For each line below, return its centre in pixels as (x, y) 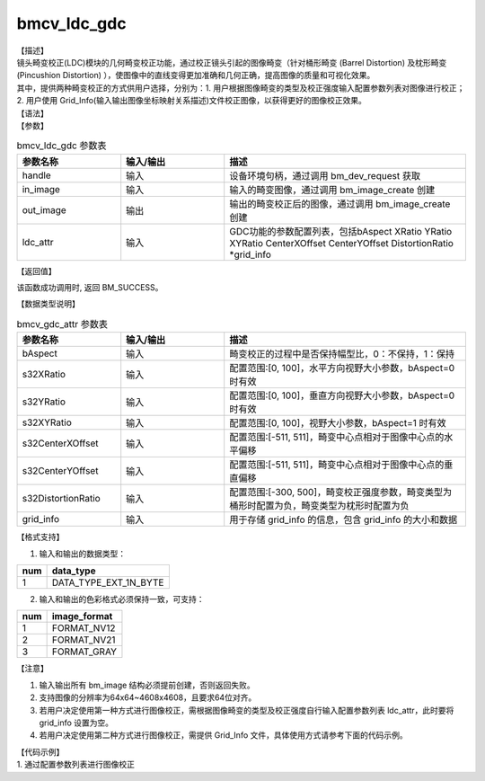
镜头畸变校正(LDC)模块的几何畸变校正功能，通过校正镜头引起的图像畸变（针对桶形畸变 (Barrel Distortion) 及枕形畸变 (232, 62)
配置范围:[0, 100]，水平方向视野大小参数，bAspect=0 (342, 368)
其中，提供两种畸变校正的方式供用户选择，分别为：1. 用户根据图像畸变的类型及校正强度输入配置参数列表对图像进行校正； (241, 88)
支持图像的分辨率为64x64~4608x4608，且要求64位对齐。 (148, 697)
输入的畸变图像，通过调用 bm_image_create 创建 (332, 190)
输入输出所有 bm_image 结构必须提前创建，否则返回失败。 (147, 685)
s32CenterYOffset (60, 471)
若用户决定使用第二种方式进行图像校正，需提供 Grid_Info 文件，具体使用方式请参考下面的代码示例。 (223, 735)
